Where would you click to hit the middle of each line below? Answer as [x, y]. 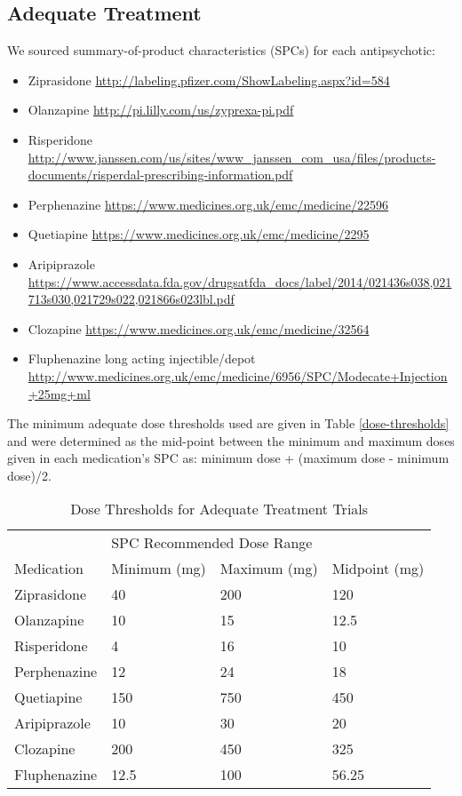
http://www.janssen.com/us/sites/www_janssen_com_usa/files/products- [232, 157]
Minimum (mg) [159, 569]
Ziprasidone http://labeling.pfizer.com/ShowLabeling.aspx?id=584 [209, 80]
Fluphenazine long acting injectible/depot [142, 358]
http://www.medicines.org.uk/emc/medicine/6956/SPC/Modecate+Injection [238, 375]
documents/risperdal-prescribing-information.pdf [160, 175]
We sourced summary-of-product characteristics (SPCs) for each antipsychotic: [221, 50]
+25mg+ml [59, 393]
